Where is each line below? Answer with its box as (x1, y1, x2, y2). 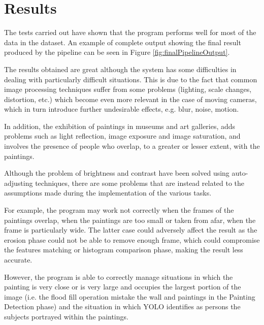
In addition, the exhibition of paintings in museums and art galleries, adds (4, 120, 236, 131)
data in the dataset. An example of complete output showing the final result (4, 37, 241, 47)
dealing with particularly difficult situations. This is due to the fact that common (4, 74, 257, 84)
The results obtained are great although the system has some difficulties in (4, 63, 237, 74)
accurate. (4, 254, 32, 265)
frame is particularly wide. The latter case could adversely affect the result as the (4, 224, 257, 235)
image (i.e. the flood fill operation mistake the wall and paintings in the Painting (4, 291, 255, 302)
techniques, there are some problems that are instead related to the (35, 177, 245, 188)
